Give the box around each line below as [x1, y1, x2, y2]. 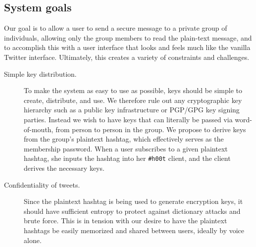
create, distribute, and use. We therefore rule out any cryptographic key [24, 95, 242, 105]
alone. [24, 235, 42, 245]
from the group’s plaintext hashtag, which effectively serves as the [24, 134, 224, 144]
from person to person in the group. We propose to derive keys [55, 124, 246, 134]
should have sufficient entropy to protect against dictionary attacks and [24, 205, 241, 216]
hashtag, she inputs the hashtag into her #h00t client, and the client [24, 153, 231, 163]
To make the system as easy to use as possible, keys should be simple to [24, 85, 242, 96]
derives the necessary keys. [24, 162, 104, 173]
